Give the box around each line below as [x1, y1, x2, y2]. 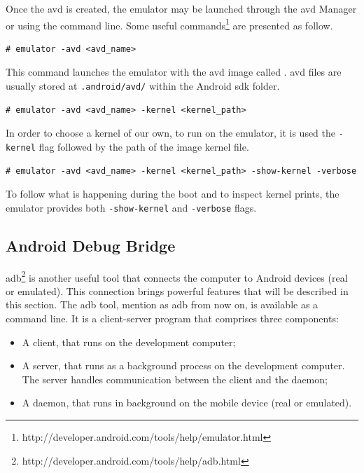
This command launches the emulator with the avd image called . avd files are [6, 64, 342, 79]
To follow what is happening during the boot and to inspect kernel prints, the [6, 186, 339, 201]
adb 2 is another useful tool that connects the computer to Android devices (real [6, 268, 348, 285]
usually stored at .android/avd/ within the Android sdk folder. [6, 78, 280, 93]
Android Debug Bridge [6, 234, 176, 256]
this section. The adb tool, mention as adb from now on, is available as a [6, 297, 318, 312]
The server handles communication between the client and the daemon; [22, 371, 328, 386]
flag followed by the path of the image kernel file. [38, 139, 249, 153]
